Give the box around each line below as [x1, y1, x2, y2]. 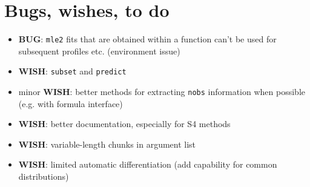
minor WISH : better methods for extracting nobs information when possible [18, 85, 305, 98]
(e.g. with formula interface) [18, 97, 123, 110]
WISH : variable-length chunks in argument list [18, 137, 196, 150]
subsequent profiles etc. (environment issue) [18, 44, 180, 57]
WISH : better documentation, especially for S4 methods [18, 117, 231, 130]
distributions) [18, 170, 69, 183]
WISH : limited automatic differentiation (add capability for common [18, 158, 277, 171]
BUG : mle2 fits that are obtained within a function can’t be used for [18, 33, 277, 45]
